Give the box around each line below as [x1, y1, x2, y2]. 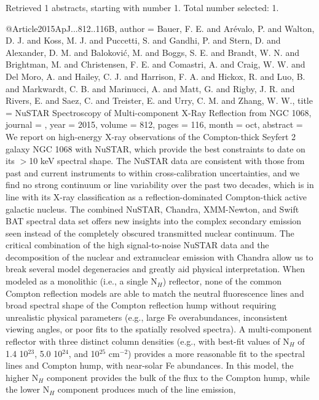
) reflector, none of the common [162, 275, 282, 288]
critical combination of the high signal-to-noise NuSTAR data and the [6, 238, 269, 251]
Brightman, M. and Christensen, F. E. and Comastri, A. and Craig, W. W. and [6, 58, 305, 71]
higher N [6, 371, 39, 383]
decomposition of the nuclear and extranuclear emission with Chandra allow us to [6, 250, 313, 263]
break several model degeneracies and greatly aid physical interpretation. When [6, 262, 305, 275]
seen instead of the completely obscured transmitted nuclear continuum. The [6, 226, 294, 239]
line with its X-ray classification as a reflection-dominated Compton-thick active [6, 190, 307, 203]
